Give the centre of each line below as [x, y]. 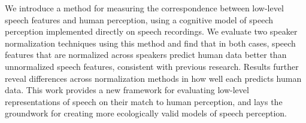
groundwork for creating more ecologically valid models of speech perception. [146, 113]
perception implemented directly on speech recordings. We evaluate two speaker [151, 31]
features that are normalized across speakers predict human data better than [146, 55]
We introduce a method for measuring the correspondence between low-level [144, 8]
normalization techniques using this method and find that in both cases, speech [150, 43]
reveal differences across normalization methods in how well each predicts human [153, 78]
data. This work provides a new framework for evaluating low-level [127, 90]
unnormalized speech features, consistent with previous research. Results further [152, 66]
